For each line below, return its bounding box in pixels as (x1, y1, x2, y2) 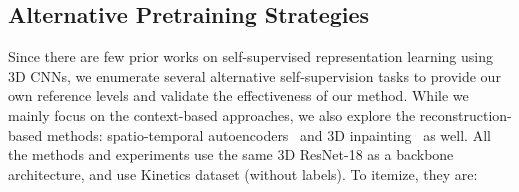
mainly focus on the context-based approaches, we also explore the (8, 104, 416, 125)
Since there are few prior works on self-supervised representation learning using (8, 46, 493, 67)
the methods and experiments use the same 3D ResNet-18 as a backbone (8, 144, 454, 165)
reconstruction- (419, 104, 512, 125)
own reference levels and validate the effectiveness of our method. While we (8, 85, 469, 106)
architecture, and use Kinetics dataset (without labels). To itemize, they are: (8, 163, 478, 184)
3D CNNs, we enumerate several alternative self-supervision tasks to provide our (8, 65, 501, 86)
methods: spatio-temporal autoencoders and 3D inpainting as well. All (46, 124, 491, 145)
